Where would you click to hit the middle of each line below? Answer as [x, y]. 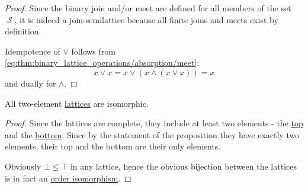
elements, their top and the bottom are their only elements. [113, 146]
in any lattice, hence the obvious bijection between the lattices [183, 166]
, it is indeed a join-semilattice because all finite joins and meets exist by [146, 19]
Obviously [23, 166]
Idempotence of [33, 51]
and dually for [31, 83]
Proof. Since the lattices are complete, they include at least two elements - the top [154, 123]
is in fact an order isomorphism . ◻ [68, 178]
